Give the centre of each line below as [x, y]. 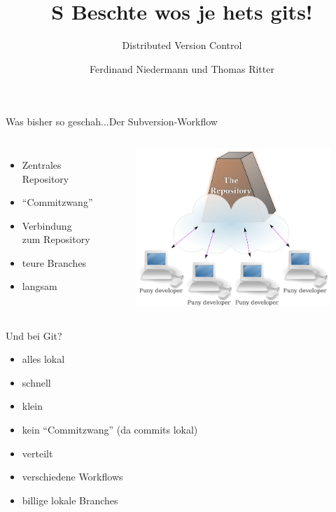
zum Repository [56, 239]
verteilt [37, 453]
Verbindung [47, 225]
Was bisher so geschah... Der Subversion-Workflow [112, 122]
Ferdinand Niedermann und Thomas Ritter [182, 68]
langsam [40, 286]
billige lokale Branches [70, 500]
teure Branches [54, 262]
